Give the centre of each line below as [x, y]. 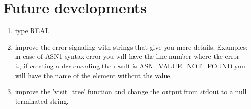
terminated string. [42, 101]
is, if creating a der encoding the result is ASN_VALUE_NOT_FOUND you [130, 65]
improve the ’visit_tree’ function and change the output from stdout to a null [131, 91]
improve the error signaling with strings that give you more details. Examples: [131, 47]
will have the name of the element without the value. [93, 75]
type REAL [32, 31]
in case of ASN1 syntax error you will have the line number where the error [127, 56]
